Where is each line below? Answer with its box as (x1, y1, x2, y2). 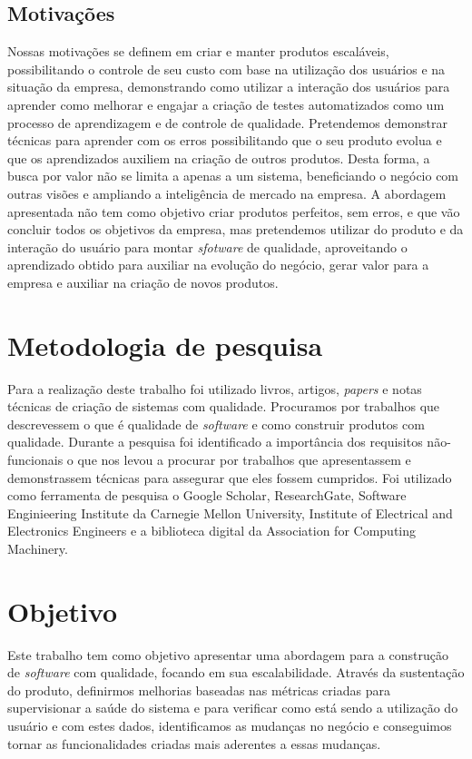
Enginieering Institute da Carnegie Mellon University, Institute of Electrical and (7, 503, 453, 522)
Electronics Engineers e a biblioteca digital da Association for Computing (7, 521, 417, 540)
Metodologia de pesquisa (7, 326, 323, 363)
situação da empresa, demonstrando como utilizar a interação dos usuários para (7, 77, 450, 96)
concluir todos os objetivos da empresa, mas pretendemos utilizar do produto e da (7, 220, 464, 239)
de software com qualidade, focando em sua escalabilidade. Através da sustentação (7, 663, 465, 682)
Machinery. (7, 538, 68, 557)
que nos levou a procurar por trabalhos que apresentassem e (77, 450, 411, 469)
